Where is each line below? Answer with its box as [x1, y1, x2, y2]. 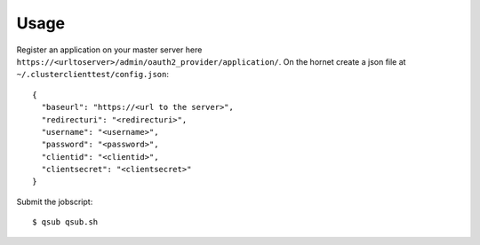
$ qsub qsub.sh [32, 217, 99, 227]
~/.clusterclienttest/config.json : [16, 69, 169, 80]
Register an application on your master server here [16, 44, 203, 55]
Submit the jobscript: [16, 196, 93, 207]
